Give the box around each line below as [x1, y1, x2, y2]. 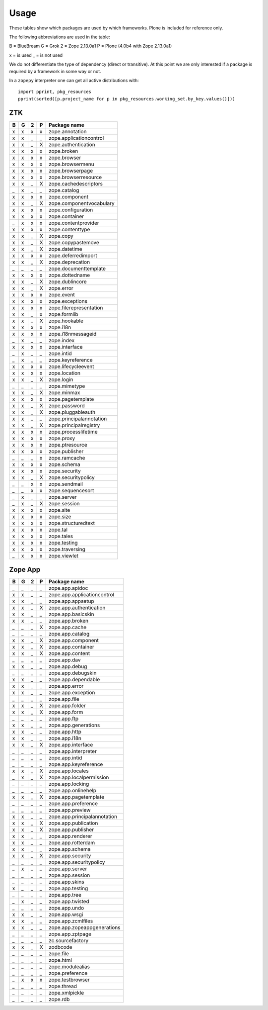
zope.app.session [49, 872, 90, 879]
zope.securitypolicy [49, 474, 95, 481]
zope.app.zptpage [49, 930, 92, 937]
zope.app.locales [49, 767, 89, 774]
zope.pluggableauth [49, 408, 96, 415]
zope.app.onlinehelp [49, 787, 97, 794]
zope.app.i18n [49, 735, 82, 742]
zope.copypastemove [49, 239, 99, 246]
